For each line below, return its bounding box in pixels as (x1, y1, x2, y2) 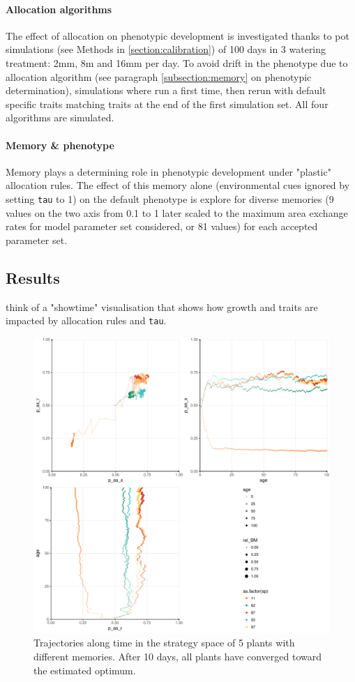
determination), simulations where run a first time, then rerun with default (6, 83, 326, 98)
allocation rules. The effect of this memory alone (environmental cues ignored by (6, 178, 350, 192)
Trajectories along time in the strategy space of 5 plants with (33, 635, 295, 650)
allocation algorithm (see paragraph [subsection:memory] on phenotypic (6, 69, 312, 84)
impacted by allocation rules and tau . (6, 313, 167, 328)
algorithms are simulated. (6, 110, 114, 125)
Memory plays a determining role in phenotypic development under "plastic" (6, 164, 331, 179)
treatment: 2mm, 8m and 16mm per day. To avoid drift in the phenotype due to (6, 55, 348, 70)
